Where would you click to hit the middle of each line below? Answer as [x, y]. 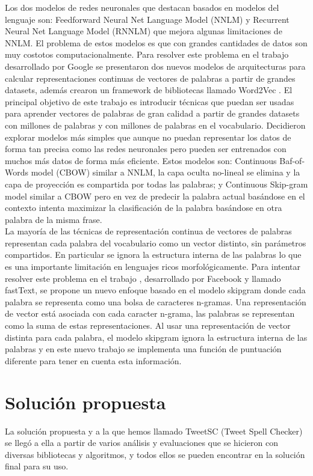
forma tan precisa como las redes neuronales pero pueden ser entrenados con [146, 149]
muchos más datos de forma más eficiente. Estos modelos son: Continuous [141, 160]
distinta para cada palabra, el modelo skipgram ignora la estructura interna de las [156, 337]
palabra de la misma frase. [54, 219]
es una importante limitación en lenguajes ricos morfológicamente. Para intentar [153, 267]
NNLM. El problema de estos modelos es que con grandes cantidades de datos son [156, 42]
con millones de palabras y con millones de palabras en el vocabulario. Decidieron [155, 125]
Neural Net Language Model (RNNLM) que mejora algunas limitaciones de [144, 31]
